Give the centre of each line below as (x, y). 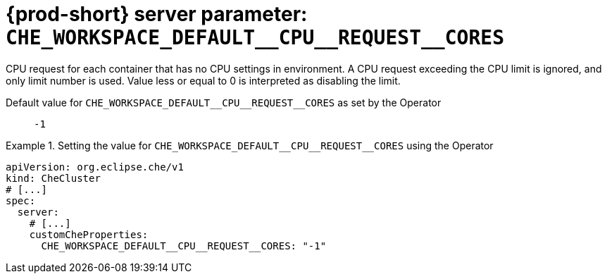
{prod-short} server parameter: (157, 14)
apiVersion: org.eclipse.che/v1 (95, 167)
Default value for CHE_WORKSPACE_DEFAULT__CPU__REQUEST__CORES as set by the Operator (224, 102)
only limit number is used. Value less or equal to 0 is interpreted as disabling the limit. (203, 80)
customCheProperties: (89, 234)
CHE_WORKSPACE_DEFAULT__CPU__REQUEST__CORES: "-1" (184, 246)
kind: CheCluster (53, 178)
